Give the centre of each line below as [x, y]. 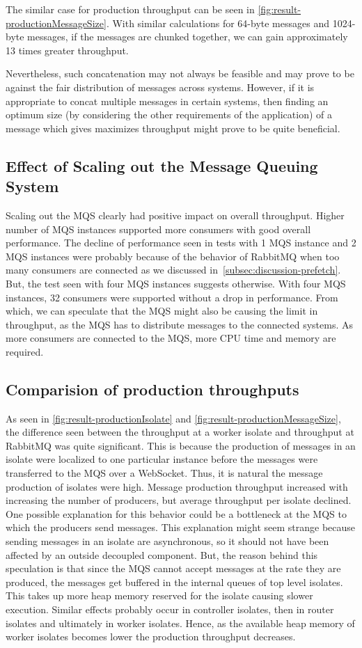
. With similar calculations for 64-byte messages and [218, 23]
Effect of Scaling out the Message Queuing [162, 165]
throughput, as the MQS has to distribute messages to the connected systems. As [179, 324]
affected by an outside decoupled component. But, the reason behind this [162, 554]
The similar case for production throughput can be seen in [130, 9]
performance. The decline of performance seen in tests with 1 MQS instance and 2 [181, 243]
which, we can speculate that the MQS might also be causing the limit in [162, 311]
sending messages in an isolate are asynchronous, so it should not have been [167, 541]
